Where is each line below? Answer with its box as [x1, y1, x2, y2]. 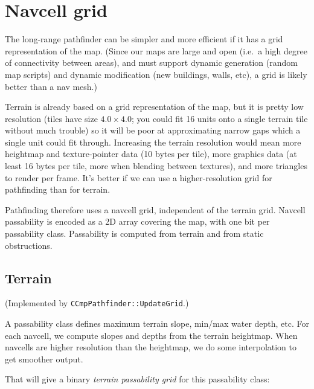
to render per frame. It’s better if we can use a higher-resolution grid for [5, 171, 272, 184]
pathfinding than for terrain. [5, 183, 111, 196]
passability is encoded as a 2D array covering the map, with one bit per [5, 215, 270, 228]
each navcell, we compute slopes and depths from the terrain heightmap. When [5, 329, 298, 341]
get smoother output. [5, 352, 83, 365]
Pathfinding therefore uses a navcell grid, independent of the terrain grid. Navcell [5, 203, 306, 216]
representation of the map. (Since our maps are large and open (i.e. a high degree [5, 44, 307, 57]
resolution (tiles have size [5, 112, 98, 124]
